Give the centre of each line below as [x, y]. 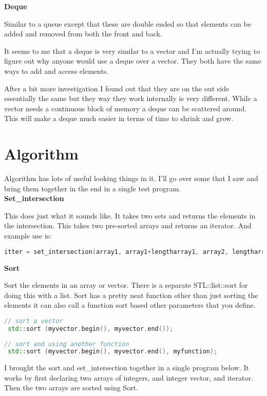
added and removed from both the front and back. [83, 34]
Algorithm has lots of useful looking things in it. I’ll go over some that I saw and [131, 178]
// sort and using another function [67, 344]
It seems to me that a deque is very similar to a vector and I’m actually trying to [132, 51]
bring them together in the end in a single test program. [93, 188]
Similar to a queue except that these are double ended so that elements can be [128, 23]
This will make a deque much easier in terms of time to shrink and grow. [119, 118]
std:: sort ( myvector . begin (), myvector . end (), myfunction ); [113, 352]
